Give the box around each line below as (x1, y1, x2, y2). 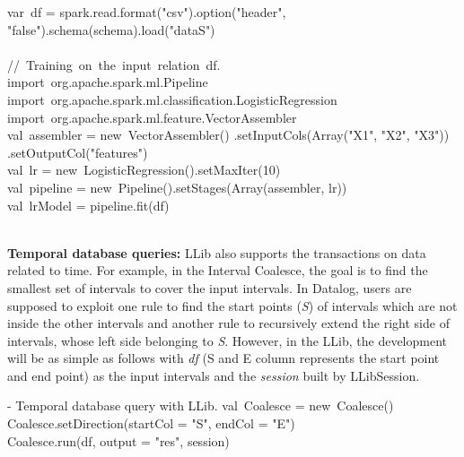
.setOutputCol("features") (7, 142, 148, 161)
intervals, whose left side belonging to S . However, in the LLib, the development (7, 331, 447, 349)
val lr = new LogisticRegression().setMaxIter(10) (7, 160, 281, 179)
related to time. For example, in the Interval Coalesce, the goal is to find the (7, 261, 428, 280)
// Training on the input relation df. (7, 55, 221, 73)
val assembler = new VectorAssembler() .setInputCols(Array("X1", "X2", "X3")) (7, 125, 450, 144)
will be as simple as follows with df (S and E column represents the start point (7, 349, 440, 367)
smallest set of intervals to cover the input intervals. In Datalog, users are (7, 278, 412, 297)
